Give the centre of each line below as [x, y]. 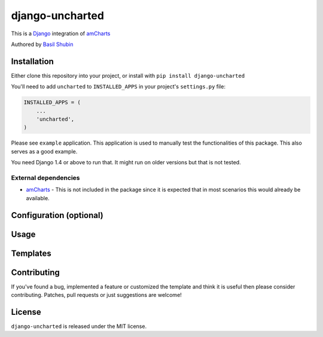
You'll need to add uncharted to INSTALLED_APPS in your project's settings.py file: [118, 87]
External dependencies [45, 177]
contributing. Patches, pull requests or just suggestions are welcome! [96, 295]
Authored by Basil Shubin [42, 44]
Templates [31, 253]
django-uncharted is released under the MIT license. [79, 326]
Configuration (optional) [57, 215]
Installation [32, 61]
